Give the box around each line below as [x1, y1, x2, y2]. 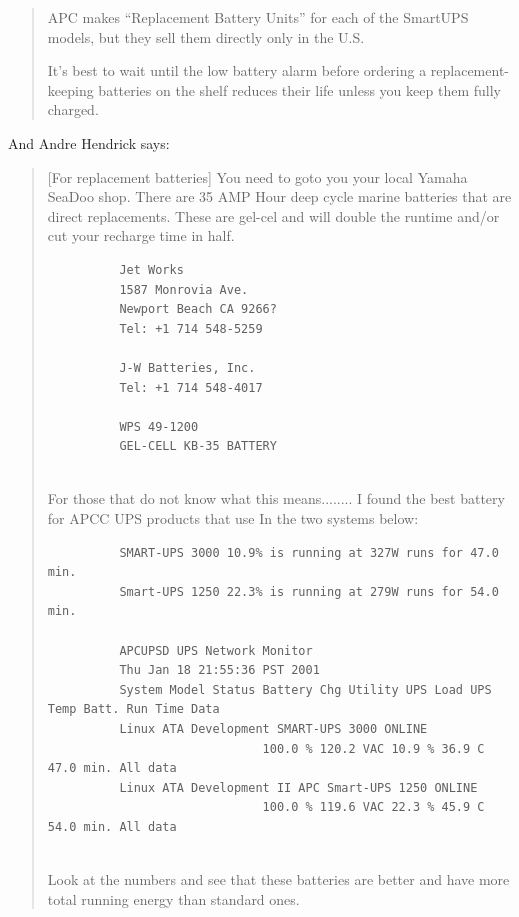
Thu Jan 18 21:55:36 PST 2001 [119, 663, 320, 678]
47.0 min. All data [47, 761, 177, 776]
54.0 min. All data [47, 819, 177, 834]
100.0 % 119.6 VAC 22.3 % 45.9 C [262, 800, 485, 815]
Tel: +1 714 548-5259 [119, 321, 263, 336]
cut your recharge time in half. [47, 225, 235, 246]
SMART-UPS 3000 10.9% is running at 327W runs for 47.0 [119, 545, 499, 560]
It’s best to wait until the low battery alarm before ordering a [47, 60, 427, 81]
